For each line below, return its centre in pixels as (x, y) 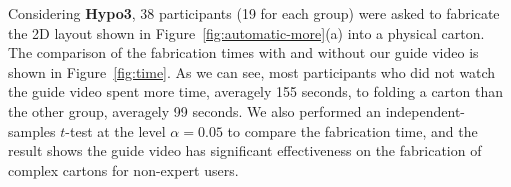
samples (32, 130)
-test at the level (115, 130)
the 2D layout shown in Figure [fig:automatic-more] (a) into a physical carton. (246, 32)
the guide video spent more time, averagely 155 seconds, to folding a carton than (255, 91)
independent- (425, 110)
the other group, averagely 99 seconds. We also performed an (194, 110)
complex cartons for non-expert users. (123, 169)
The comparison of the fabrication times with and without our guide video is (243, 52)
